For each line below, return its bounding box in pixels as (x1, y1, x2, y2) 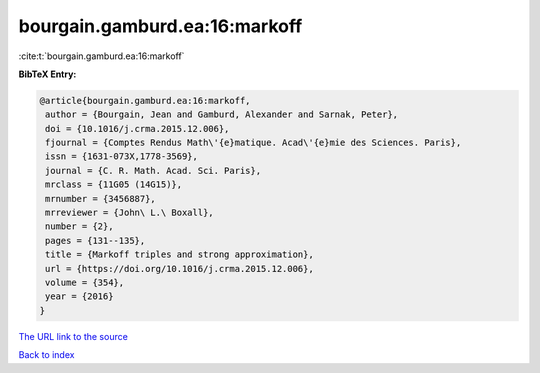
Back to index (18, 349, 75, 361)
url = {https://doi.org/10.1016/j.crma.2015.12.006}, (45, 263, 314, 274)
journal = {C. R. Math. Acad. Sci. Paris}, (45, 165, 262, 176)
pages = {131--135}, (45, 235, 146, 246)
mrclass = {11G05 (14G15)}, (45, 179, 183, 190)
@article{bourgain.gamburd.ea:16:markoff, (39, 95, 251, 106)
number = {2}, (45, 221, 114, 232)
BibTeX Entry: (18, 68, 77, 80)
